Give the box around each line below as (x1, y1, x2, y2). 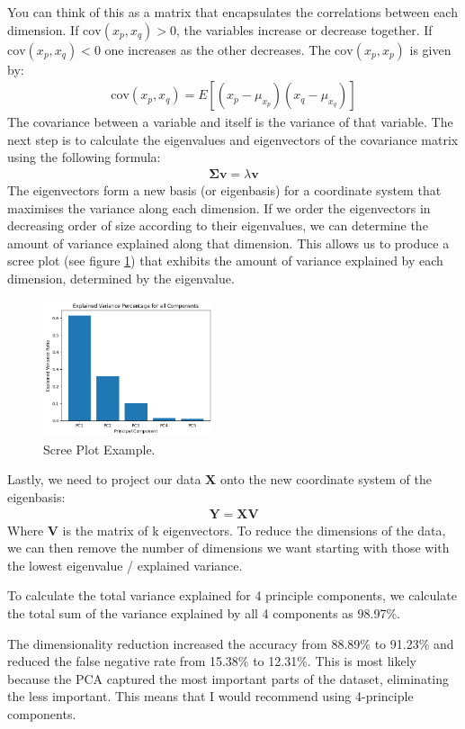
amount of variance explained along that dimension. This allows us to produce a (7, 233, 450, 252)
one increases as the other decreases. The (104, 40, 331, 58)
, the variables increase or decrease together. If (175, 20, 433, 39)
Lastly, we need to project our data (7, 470, 201, 489)
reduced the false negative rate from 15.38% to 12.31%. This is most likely (7, 652, 416, 670)
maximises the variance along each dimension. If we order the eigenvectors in (7, 198, 431, 217)
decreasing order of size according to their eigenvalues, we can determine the (7, 216, 428, 235)
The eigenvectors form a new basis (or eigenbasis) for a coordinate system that (7, 181, 442, 200)
